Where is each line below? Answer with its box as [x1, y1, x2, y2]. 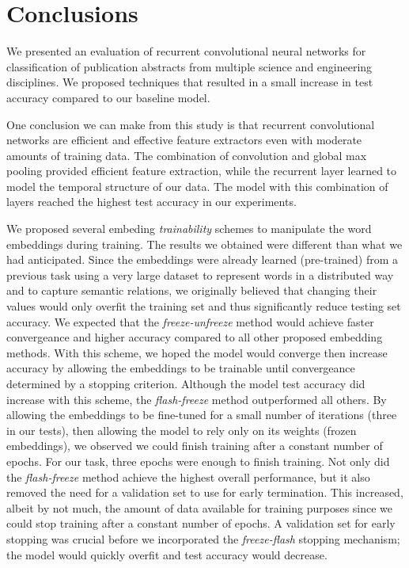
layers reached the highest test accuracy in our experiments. [6, 193, 297, 210]
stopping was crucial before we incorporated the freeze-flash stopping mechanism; [6, 530, 400, 547]
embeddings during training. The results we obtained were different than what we [6, 235, 403, 252]
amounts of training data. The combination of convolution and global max [6, 147, 367, 163]
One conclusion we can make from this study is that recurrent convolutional [6, 116, 375, 132]
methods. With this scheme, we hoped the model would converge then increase [6, 344, 388, 360]
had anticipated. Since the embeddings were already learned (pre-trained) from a [6, 251, 398, 268]
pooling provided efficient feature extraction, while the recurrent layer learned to [6, 162, 397, 179]
